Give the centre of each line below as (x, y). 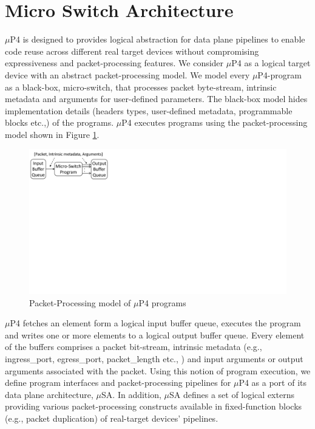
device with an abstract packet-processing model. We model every (127, 74)
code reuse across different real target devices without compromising (132, 51)
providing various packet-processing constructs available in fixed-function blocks (154, 406)
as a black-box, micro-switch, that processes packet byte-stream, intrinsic (141, 87)
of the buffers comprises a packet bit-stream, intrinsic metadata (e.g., (134, 347)
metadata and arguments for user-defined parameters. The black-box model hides (156, 99)
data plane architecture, (49, 394)
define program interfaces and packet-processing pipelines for (118, 383)
